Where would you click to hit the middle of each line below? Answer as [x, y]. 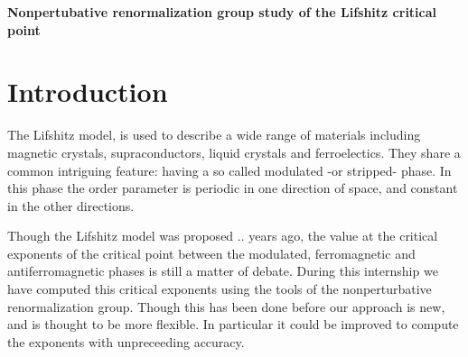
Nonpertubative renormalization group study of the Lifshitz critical [222, 12]
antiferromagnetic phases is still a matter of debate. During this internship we [223, 271]
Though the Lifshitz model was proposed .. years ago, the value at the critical [223, 236]
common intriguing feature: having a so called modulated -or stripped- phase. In [229, 170]
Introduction [88, 92]
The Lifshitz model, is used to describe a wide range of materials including [214, 135]
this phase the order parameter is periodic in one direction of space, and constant [233, 188]
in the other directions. [71, 205]
